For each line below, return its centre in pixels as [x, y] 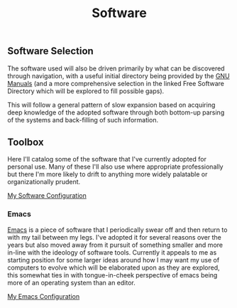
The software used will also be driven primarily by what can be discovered [116, 68]
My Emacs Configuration [44, 296]
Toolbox [26, 142]
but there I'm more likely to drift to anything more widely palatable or [108, 174]
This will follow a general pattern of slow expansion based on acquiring [111, 105]
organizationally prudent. [44, 182]
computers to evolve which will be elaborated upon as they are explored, [114, 267]
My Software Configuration [47, 196]
